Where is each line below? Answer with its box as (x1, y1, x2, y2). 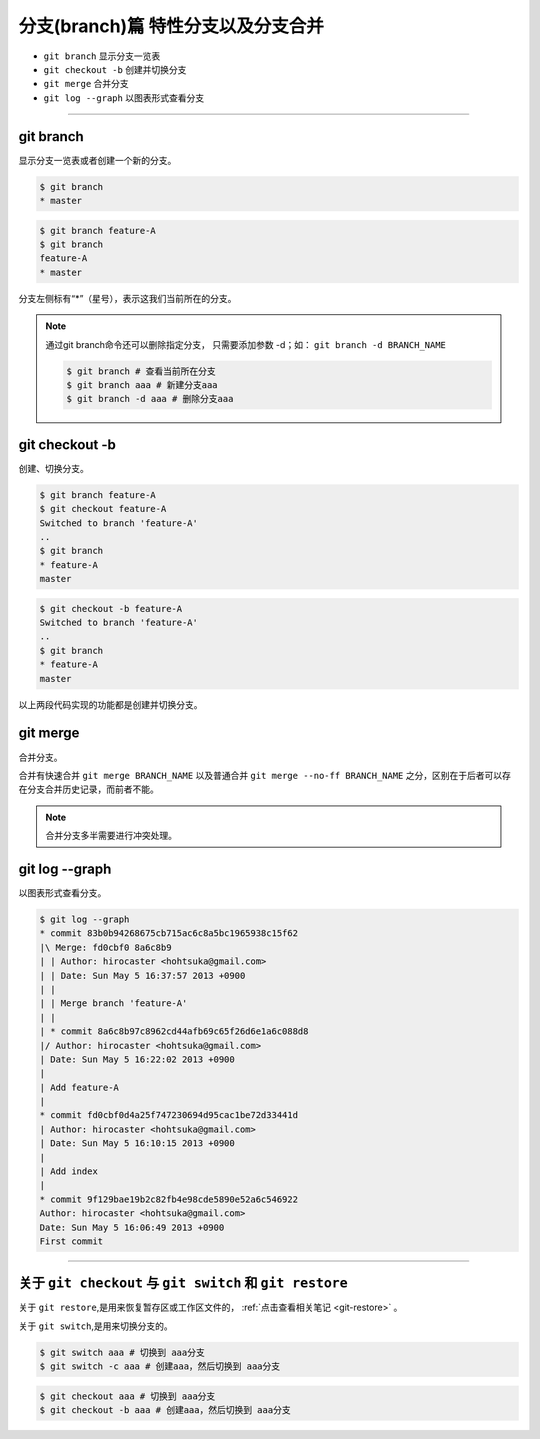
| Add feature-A (39, 1081, 120, 1093)
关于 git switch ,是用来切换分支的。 (18, 1320, 174, 1332)
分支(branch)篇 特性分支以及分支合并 (18, 15, 325, 37)
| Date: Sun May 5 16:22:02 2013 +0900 (39, 1053, 235, 1065)
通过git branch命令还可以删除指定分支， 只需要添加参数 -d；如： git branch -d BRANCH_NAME (45, 338, 447, 350)
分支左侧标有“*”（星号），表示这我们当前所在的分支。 (18, 292, 237, 304)
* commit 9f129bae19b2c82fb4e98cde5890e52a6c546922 (39, 1193, 299, 1205)
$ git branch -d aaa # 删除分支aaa (66, 393, 234, 405)
